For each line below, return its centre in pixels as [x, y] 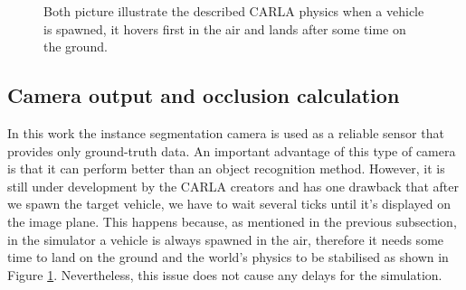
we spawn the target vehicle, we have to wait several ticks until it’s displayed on [229, 204]
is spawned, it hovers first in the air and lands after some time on [225, 28]
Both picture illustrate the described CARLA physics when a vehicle [234, 11]
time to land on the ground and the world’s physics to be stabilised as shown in [228, 257]
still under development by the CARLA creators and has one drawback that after [233, 186]
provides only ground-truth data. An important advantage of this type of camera [232, 150]
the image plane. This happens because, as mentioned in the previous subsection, [232, 221]
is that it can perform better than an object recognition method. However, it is [226, 168]
